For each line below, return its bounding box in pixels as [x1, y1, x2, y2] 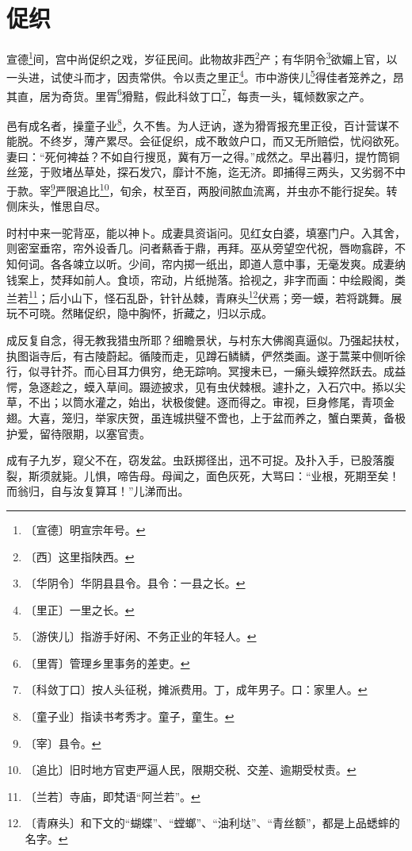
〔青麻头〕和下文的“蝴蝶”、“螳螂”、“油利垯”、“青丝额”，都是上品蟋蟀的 [25, 814, 400, 831]
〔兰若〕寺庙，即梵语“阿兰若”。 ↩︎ [25, 787, 200, 804]
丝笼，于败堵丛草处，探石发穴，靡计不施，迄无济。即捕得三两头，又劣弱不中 [6, 164, 406, 180]
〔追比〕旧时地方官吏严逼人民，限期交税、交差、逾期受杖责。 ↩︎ [25, 761, 357, 778]
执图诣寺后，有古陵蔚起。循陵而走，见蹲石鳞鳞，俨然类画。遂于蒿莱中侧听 [6, 347, 395, 364]
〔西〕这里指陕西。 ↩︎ [25, 548, 135, 564]
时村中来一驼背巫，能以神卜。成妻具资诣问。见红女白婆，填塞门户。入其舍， [6, 224, 406, 241]
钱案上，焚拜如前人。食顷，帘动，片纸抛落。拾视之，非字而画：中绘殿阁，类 [6, 271, 406, 287]
